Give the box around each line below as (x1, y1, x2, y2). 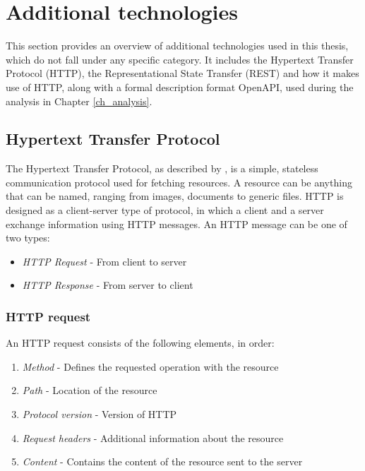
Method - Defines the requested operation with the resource (22, 359, 279, 374)
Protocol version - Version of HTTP (22, 407, 177, 422)
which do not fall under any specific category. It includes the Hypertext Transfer (6, 52, 354, 66)
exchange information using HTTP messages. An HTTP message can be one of (6, 216, 347, 231)
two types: (6, 230, 50, 245)
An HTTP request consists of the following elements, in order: (6, 335, 275, 350)
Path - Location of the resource (22, 383, 157, 398)
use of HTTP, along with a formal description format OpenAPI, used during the (6, 79, 354, 94)
